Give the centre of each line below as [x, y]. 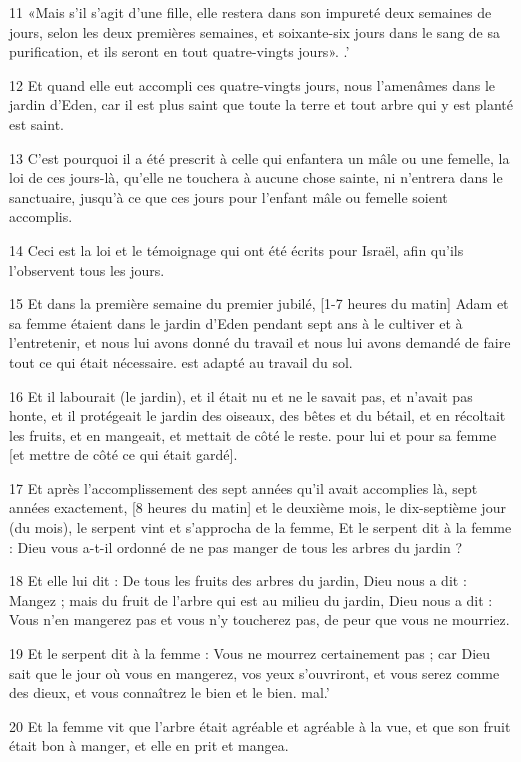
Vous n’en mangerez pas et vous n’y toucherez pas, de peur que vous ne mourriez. [259, 619]
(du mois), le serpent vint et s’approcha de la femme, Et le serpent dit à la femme [260, 527]
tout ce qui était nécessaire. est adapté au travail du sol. [181, 361]
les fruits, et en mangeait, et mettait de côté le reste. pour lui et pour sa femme [253, 434]
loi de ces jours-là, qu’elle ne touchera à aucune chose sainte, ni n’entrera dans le [256, 177]
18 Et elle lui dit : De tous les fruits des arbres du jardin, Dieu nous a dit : [238, 580]
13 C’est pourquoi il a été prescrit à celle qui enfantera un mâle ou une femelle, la [259, 157]
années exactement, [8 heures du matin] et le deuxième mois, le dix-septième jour [257, 507]
